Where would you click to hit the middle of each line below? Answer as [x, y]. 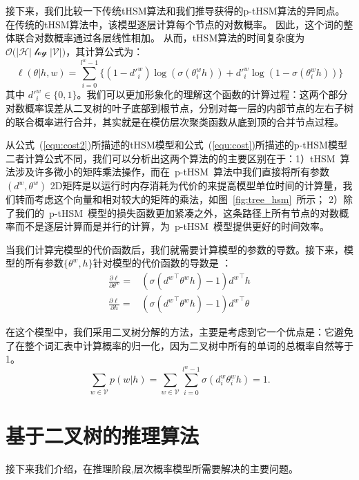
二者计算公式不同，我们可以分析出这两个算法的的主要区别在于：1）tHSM [171, 158]
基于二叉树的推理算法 [103, 435]
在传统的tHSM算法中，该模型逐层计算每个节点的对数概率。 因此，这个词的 [175, 24]
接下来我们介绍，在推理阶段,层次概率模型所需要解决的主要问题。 [152, 468]
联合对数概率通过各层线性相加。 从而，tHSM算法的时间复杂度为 [160, 38]
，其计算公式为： [105, 51]
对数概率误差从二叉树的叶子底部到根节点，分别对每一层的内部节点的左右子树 [179, 108]
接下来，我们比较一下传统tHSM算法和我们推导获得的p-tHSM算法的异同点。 [175, 10]
